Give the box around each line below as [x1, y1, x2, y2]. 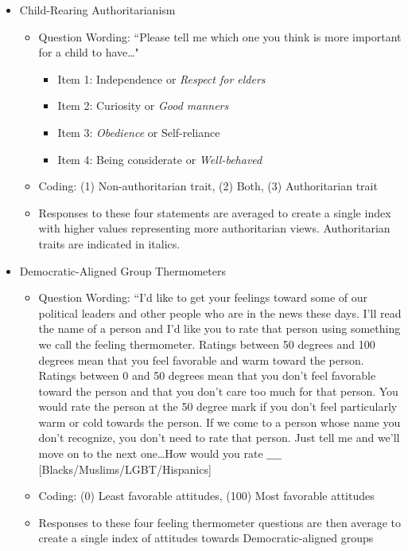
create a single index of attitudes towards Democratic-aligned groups [38, 530, 374, 546]
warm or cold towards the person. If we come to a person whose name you [38, 413, 401, 430]
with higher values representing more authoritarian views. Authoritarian [38, 220, 391, 236]
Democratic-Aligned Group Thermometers [19, 262, 226, 279]
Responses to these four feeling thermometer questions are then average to [38, 514, 401, 530]
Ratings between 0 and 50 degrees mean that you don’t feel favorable [38, 367, 376, 384]
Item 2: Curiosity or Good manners [57, 97, 229, 114]
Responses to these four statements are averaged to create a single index [38, 204, 391, 221]
